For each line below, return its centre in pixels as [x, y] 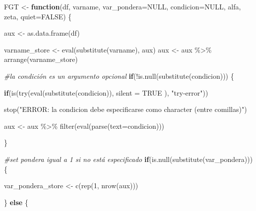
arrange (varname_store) [41, 59]
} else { [16, 202]
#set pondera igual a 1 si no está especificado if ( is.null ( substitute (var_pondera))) [128, 159]
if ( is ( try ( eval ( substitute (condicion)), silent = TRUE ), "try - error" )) [106, 92]
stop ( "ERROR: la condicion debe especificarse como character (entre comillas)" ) [126, 109]
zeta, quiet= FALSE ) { [38, 16]
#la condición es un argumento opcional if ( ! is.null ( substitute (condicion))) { [119, 76]
